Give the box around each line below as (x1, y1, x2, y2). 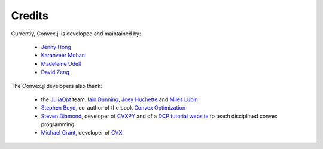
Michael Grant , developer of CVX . (41, 129, 124, 136)
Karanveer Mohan (41, 51, 86, 59)
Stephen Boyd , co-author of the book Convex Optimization (41, 104, 185, 111)
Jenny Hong (41, 43, 71, 50)
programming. (41, 121, 76, 128)
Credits (11, 9, 49, 22)
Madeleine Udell (41, 60, 81, 67)
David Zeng (41, 69, 70, 76)
